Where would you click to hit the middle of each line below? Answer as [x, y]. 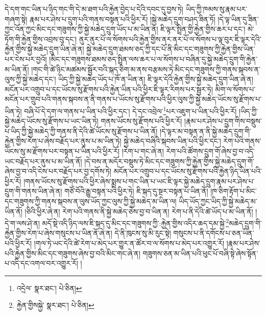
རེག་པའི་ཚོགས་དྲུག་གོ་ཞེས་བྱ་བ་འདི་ [210, 151]
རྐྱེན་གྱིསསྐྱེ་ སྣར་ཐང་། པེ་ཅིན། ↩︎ [55, 305]
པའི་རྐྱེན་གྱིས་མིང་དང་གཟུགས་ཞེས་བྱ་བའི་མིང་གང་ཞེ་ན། [72, 253]
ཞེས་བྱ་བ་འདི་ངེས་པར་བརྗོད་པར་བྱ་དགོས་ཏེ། [58, 171]
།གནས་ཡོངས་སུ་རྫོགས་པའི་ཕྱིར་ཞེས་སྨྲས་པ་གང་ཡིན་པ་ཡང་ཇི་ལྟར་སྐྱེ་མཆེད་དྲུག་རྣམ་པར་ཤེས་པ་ [139, 181]
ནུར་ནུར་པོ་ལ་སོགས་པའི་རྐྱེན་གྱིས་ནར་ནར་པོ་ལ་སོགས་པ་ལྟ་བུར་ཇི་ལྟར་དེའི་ [170, 39]
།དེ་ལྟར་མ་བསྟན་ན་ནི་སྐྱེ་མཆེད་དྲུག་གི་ [206, 131]
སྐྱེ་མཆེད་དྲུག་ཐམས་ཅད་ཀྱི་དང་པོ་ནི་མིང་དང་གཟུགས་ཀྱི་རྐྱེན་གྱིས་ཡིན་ [171, 49]
